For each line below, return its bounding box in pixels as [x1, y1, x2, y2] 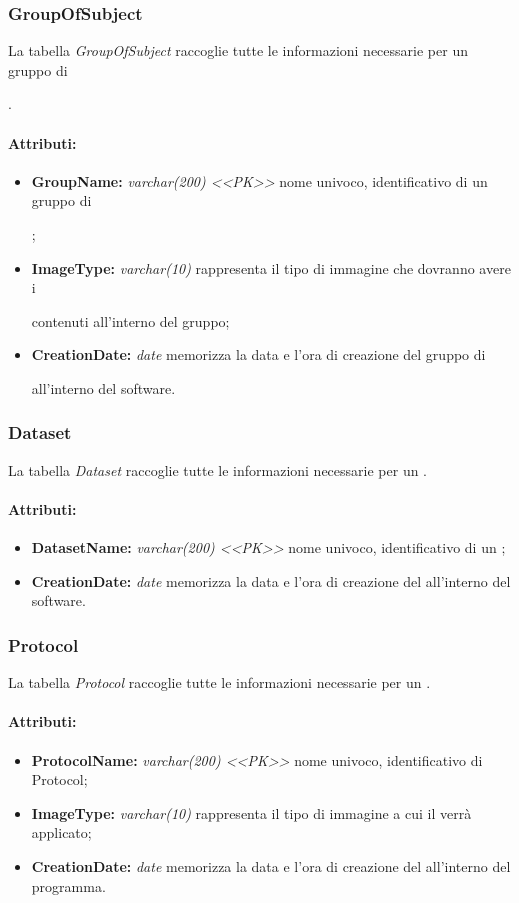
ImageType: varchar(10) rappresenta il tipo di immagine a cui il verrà [31, 802, 472, 823]
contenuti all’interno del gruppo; [31, 310, 230, 331]
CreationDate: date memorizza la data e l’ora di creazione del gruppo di [31, 344, 486, 365]
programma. [31, 875, 106, 896]
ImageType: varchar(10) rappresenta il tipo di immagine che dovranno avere [31, 257, 511, 278]
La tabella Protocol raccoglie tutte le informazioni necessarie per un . [8, 672, 431, 693]
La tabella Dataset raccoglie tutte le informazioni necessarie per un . [8, 459, 428, 480]
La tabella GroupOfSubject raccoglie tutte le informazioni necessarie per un [8, 40, 468, 61]
